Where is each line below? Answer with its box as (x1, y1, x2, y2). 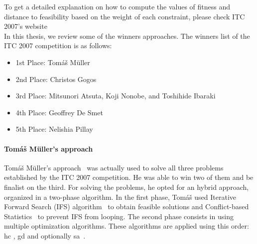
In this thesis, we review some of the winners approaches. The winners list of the (4, 30, 250, 41)
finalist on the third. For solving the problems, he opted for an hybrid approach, (4, 181, 249, 192)
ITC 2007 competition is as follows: (4, 40, 112, 51)
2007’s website (4, 21, 47, 31)
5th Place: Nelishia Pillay (15, 124, 93, 134)
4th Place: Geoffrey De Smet (15, 107, 103, 117)
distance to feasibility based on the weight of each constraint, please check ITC (4, 11, 245, 21)
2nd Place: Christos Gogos (15, 74, 97, 84)
